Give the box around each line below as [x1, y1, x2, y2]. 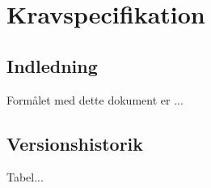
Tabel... [6, 169, 44, 186]
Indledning [6, 53, 98, 78]
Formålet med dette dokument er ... [6, 91, 184, 108]
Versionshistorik [6, 130, 144, 156]
